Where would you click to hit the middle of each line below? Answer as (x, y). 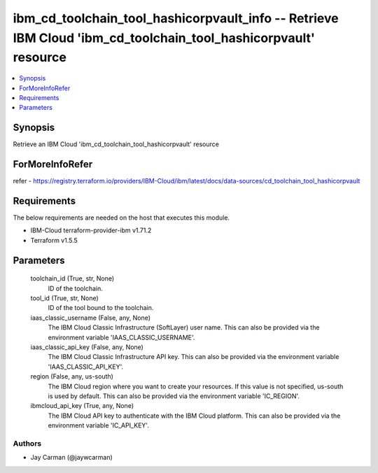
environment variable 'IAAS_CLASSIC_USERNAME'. (121, 337)
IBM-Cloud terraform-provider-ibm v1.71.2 (91, 230)
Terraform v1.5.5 (54, 240)
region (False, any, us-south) (72, 376)
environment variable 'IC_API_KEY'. (99, 425)
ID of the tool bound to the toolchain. (101, 308)
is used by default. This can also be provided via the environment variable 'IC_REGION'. (174, 396)
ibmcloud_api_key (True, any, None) (82, 406)
